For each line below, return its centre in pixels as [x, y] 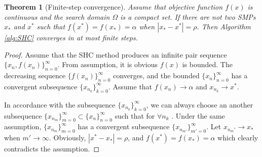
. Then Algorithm [224, 27]
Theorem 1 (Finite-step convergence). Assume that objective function [114, 7]
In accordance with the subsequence [60, 104]
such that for [135, 115]
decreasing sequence [35, 75]
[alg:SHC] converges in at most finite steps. [71, 38]
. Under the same [198, 115]
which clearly [238, 138]
